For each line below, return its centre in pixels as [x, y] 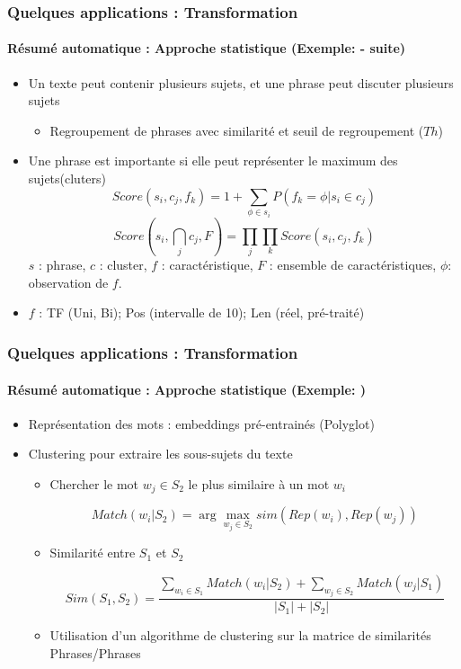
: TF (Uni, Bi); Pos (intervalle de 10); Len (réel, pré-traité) [202, 312]
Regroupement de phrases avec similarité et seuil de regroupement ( [237, 130]
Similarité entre [93, 553]
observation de [68, 282]
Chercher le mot [94, 483]
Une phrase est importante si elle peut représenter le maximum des [213, 161]
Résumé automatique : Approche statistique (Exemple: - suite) [207, 48]
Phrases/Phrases [95, 652]
